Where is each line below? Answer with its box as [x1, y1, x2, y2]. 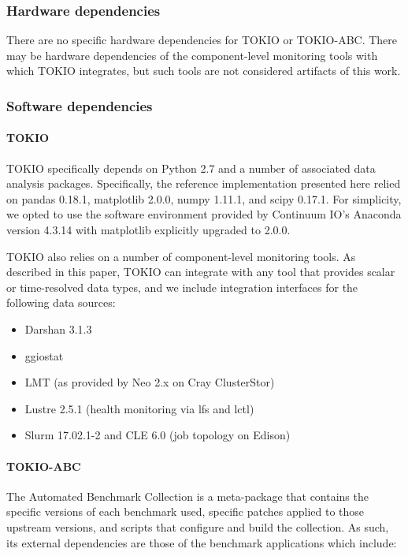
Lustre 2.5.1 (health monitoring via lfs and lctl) [24, 400, 254, 416]
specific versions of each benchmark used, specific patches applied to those [6, 503, 365, 520]
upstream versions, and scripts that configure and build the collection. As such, [6, 518, 389, 535]
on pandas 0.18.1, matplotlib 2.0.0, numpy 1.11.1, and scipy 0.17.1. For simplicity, [6, 190, 402, 207]
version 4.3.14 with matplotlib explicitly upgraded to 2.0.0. [6, 222, 291, 238]
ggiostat [24, 347, 64, 364]
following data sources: [6, 294, 116, 311]
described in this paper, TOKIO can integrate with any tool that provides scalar [6, 263, 395, 280]
